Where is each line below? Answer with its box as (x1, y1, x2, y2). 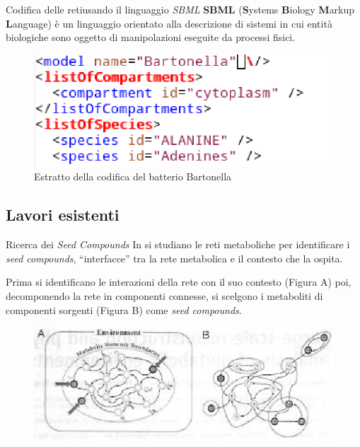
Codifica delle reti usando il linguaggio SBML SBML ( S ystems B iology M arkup (6, 2, 355, 16)
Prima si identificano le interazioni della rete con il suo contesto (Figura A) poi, (6, 274, 352, 289)
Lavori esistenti (6, 204, 120, 226)
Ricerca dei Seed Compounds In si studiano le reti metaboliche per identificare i (6, 237, 350, 252)
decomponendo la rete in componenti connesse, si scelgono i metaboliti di (6, 288, 323, 303)
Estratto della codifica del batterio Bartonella (34, 169, 232, 184)
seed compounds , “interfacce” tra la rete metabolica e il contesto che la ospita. (6, 250, 343, 265)
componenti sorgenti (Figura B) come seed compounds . (6, 302, 242, 317)
